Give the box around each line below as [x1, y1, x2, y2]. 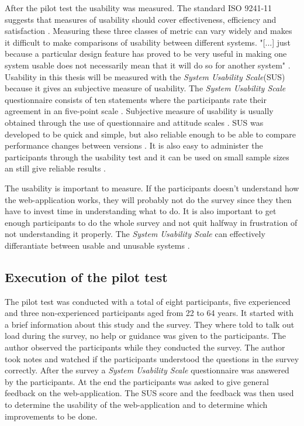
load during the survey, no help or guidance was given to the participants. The [5, 329, 286, 342]
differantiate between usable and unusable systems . [5, 239, 190, 251]
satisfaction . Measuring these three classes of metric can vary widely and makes [5, 25, 292, 37]
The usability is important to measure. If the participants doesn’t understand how [5, 181, 299, 194]
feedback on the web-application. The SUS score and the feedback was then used [5, 387, 294, 399]
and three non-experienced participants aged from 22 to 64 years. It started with [5, 307, 293, 319]
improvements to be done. [5, 410, 98, 422]
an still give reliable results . [5, 162, 106, 174]
